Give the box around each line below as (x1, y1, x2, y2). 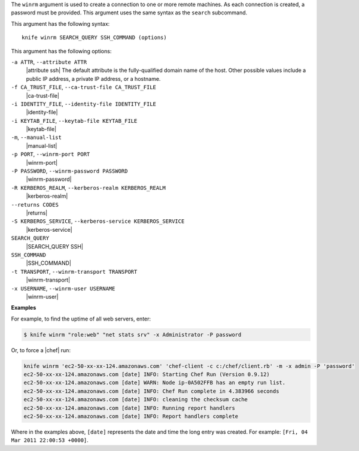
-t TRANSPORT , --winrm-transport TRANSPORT (11, 268, 138, 275)
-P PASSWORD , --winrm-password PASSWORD (11, 168, 128, 175)
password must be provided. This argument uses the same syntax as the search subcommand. (11, 9, 248, 16)
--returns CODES (11, 201, 59, 208)
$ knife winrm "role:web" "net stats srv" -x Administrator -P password (23, 331, 242, 338)
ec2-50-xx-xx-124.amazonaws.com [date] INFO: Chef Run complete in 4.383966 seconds (23, 388, 279, 395)
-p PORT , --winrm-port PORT (11, 150, 90, 158)
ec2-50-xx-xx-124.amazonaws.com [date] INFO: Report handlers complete (23, 413, 239, 419)
